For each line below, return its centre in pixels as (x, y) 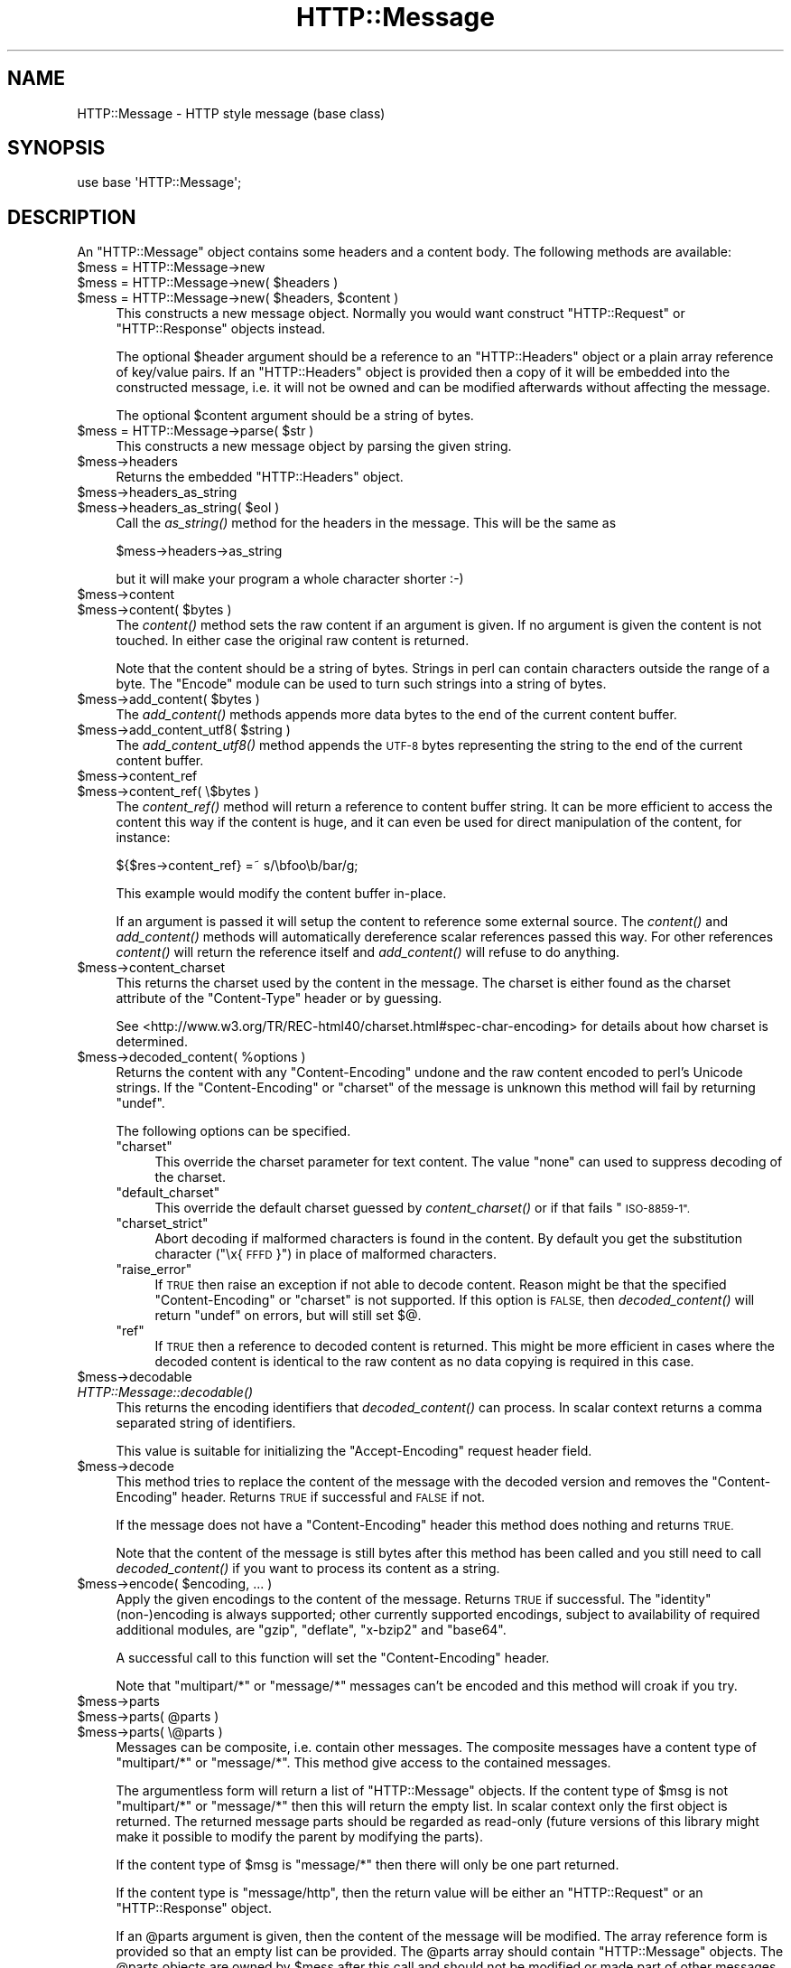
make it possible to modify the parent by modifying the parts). (299, 1837)
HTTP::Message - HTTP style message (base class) (231, 113)
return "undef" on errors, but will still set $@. (288, 1316)
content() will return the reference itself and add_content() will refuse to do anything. (368, 952)
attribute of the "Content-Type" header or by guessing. (279, 998)
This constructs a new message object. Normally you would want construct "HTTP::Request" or (400, 314)
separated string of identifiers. (206, 1423)
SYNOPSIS (56, 148)
